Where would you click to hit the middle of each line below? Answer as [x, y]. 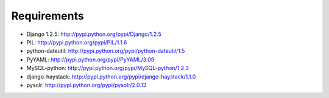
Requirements [48, 16]
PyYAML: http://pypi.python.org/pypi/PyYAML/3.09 [90, 59]
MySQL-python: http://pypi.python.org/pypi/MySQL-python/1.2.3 [108, 68]
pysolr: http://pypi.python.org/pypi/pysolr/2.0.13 [87, 85]
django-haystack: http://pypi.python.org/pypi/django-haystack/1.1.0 [111, 77]
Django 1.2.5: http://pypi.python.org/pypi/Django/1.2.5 [94, 34]
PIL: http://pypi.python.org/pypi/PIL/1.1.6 [77, 42]
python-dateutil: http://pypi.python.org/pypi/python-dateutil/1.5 [106, 51]
